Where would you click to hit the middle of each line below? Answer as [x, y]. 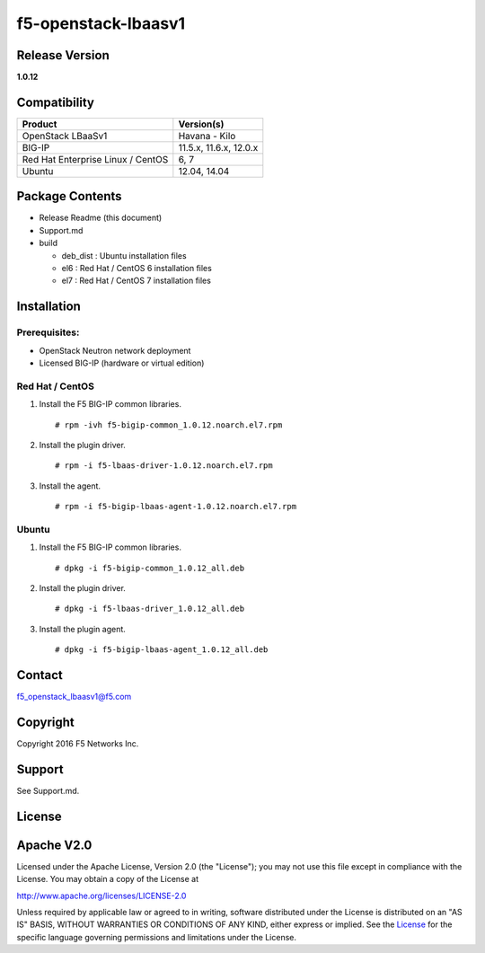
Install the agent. [70, 486]
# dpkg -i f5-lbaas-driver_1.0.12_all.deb [150, 609]
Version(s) [201, 124]
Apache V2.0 [54, 845]
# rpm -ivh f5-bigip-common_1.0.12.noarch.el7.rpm [169, 425]
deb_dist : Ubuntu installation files [124, 255]
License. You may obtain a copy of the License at [108, 879]
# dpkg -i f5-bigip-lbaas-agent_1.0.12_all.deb [162, 650]
